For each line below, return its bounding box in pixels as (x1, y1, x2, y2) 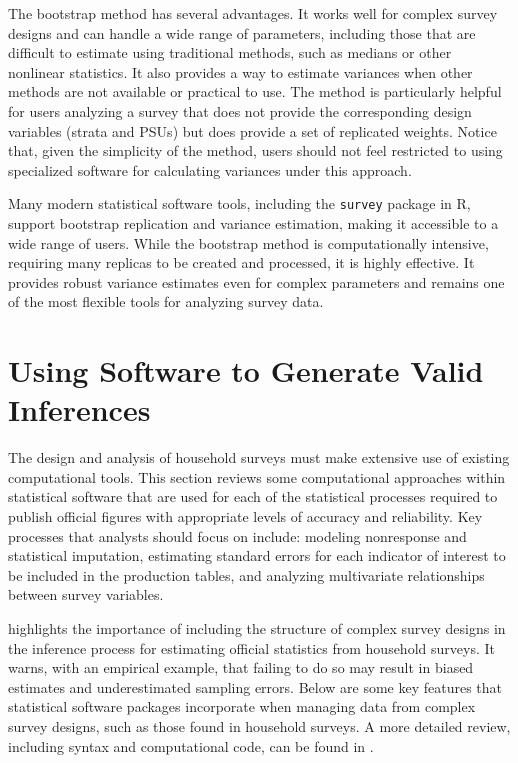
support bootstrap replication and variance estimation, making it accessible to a (8, 213, 499, 233)
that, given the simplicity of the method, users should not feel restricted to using (8, 140, 503, 161)
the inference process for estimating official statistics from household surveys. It (8, 637, 495, 658)
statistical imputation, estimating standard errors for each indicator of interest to (8, 545, 506, 566)
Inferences (8, 389, 151, 430)
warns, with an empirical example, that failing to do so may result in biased (8, 657, 474, 678)
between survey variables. (8, 584, 164, 605)
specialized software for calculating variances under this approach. (8, 159, 412, 180)
